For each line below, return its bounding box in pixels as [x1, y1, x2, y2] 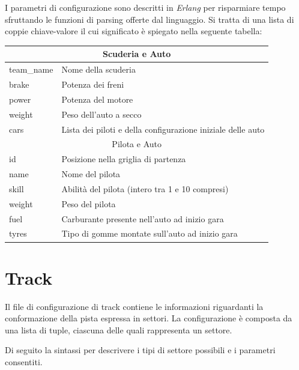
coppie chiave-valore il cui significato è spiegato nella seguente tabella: [5, 25, 262, 37]
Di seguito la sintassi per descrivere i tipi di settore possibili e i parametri [5, 344, 276, 356]
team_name [9, 63, 53, 76]
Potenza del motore [61, 92, 133, 105]
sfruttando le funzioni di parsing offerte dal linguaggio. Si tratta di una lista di [5, 13, 294, 25]
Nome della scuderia [61, 63, 136, 76]
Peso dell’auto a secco [61, 108, 142, 120]
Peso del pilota [61, 197, 116, 210]
